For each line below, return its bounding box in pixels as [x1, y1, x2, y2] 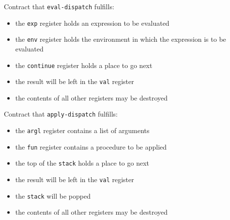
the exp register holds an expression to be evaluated [15, 17, 169, 28]
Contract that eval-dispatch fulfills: [4, 1, 114, 11]
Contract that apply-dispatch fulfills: [4, 109, 118, 119]
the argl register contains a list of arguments [15, 125, 150, 135]
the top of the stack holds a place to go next [15, 158, 149, 168]
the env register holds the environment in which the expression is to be [15, 34, 226, 44]
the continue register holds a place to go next [15, 60, 153, 70]
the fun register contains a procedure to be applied [15, 141, 167, 152]
